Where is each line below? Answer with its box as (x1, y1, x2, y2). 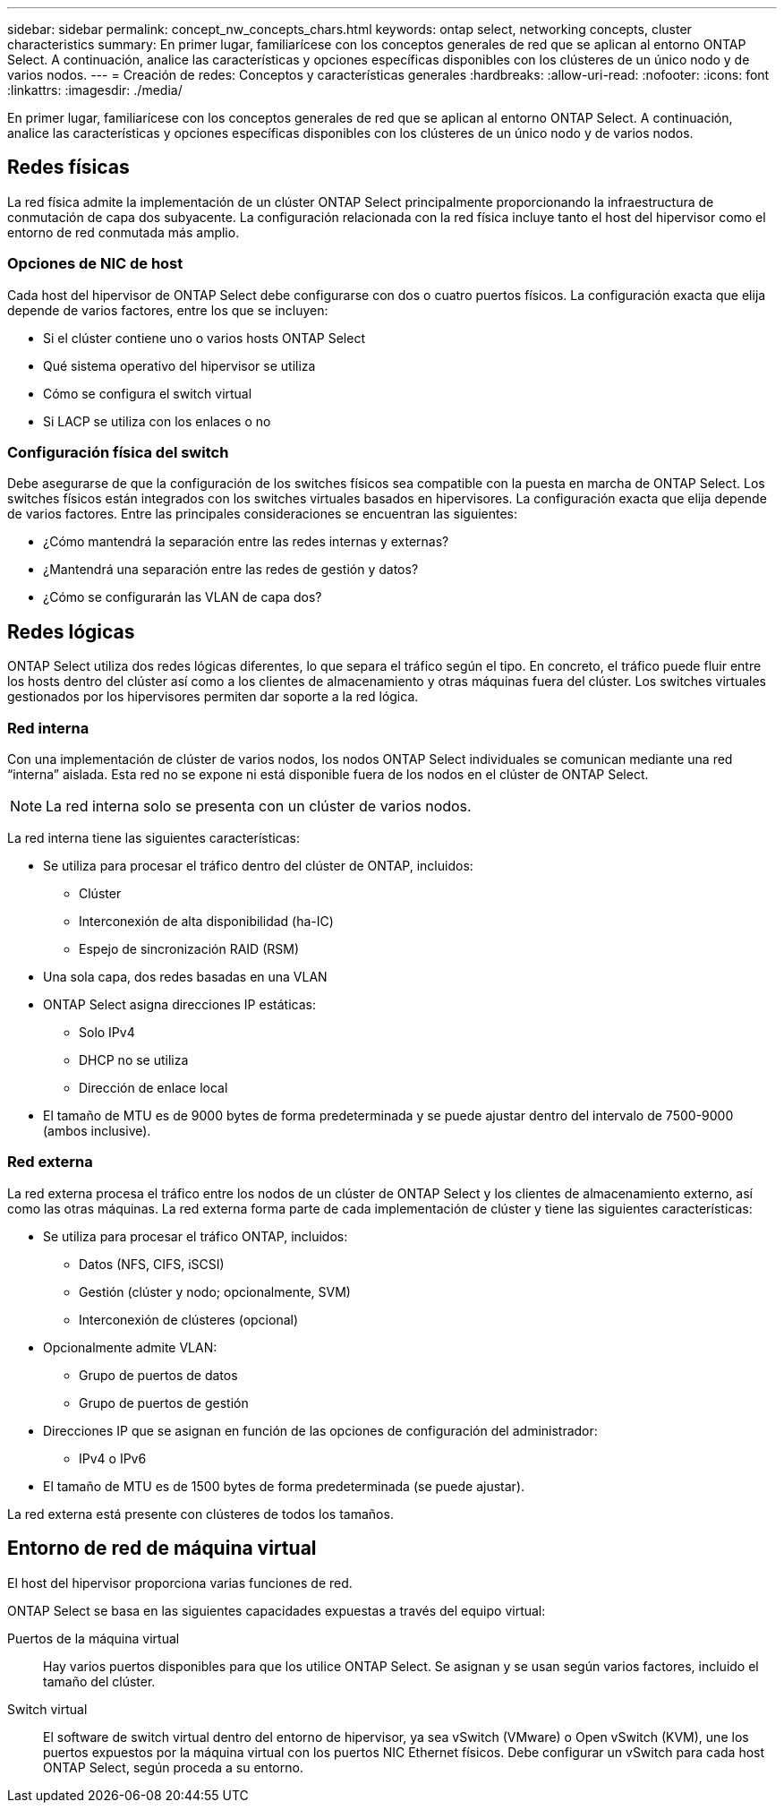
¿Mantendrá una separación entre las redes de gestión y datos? (43, 562, 419, 578)
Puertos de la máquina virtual (7, 1630, 180, 1646)
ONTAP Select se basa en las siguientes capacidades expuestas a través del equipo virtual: (7, 1602, 546, 1618)
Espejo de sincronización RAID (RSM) (79, 940, 299, 956)
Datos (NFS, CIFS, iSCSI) (79, 1256, 225, 1272)
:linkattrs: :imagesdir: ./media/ (7, 82, 183, 98)
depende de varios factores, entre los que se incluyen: (7, 302, 328, 318)
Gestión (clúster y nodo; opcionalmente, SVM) (79, 1283, 351, 1300)
